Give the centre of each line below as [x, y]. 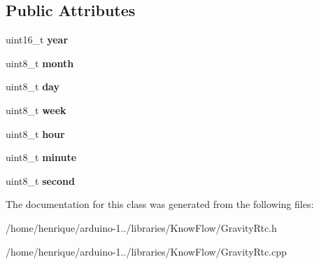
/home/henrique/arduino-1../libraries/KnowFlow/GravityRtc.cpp [146, 251]
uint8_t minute [41, 157]
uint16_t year [37, 40]
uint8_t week [36, 110]
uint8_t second [40, 180]
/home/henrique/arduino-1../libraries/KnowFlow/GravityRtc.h [141, 227]
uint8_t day [33, 86]
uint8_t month [40, 63]
